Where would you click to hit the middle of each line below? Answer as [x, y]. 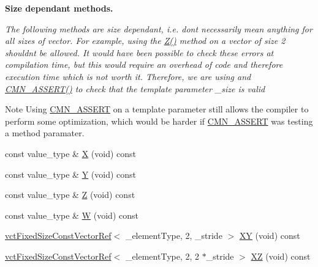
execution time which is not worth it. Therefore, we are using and [128, 76]
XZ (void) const [281, 256]
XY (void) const [270, 236]
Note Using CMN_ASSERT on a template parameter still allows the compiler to [157, 109]
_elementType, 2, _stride [174, 236]
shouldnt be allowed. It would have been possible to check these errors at [139, 52]
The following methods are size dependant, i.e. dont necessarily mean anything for [159, 28]
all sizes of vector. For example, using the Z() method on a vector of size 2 [145, 41]
